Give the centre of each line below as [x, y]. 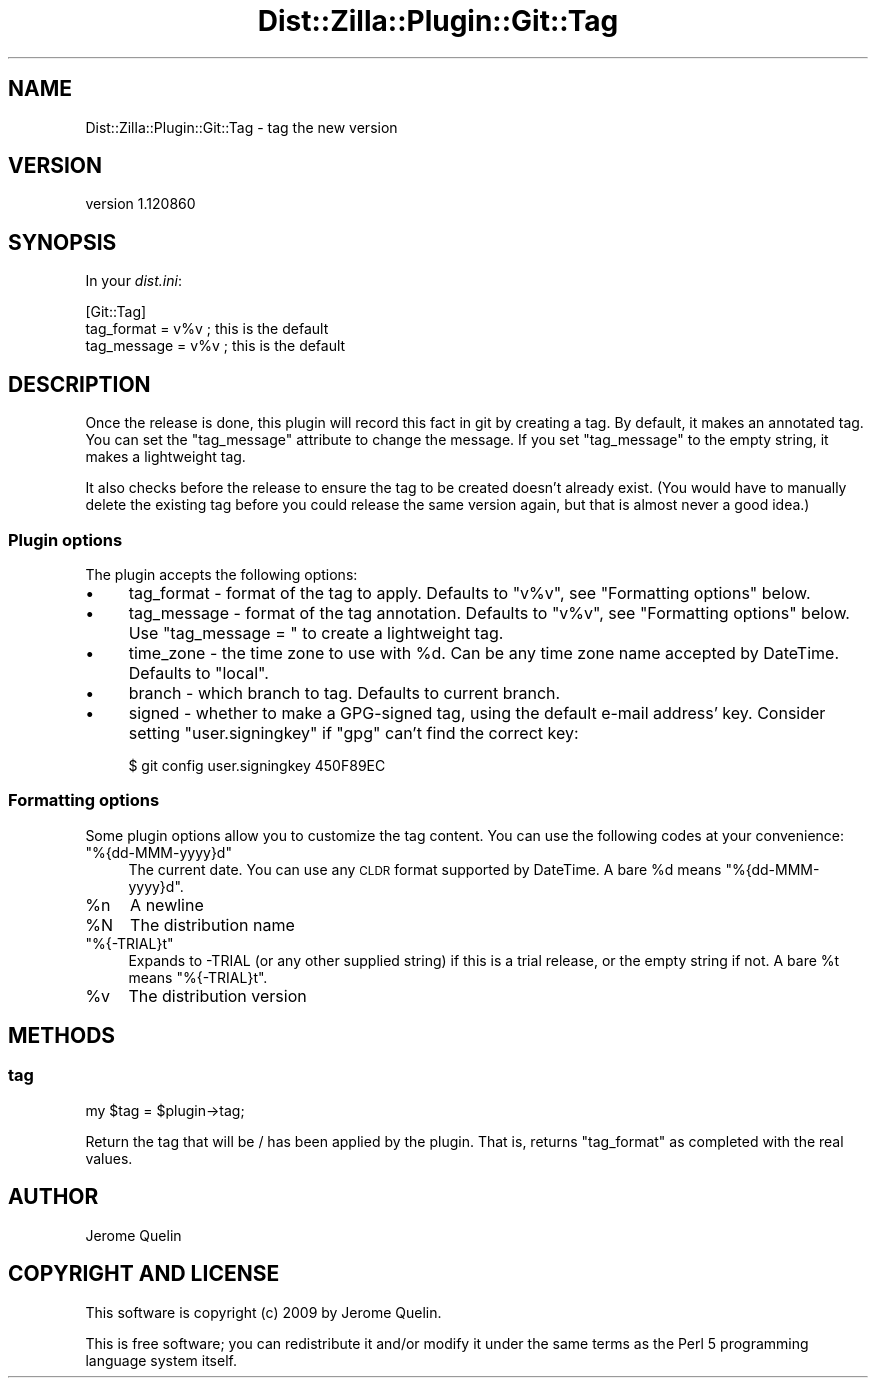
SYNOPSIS [62, 242]
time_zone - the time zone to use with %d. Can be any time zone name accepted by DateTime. [483, 652]
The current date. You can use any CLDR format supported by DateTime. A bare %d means [425, 869]
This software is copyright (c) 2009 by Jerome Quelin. [263, 1312]
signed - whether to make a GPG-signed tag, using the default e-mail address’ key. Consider [477, 712]
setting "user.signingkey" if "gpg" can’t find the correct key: [353, 732]
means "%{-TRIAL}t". [198, 977]
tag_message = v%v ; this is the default [215, 346]
